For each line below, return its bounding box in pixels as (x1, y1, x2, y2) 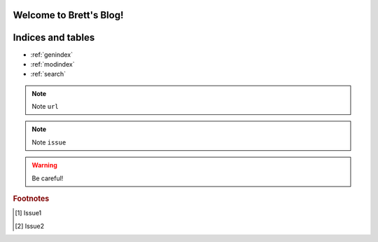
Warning (31, 161, 57, 170)
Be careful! (31, 174, 64, 182)
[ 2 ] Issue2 (15, 222, 45, 230)
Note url (31, 102, 59, 111)
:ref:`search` (30, 70, 66, 79)
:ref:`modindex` (30, 60, 75, 68)
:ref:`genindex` (30, 50, 73, 59)
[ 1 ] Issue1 (15, 209, 42, 217)
